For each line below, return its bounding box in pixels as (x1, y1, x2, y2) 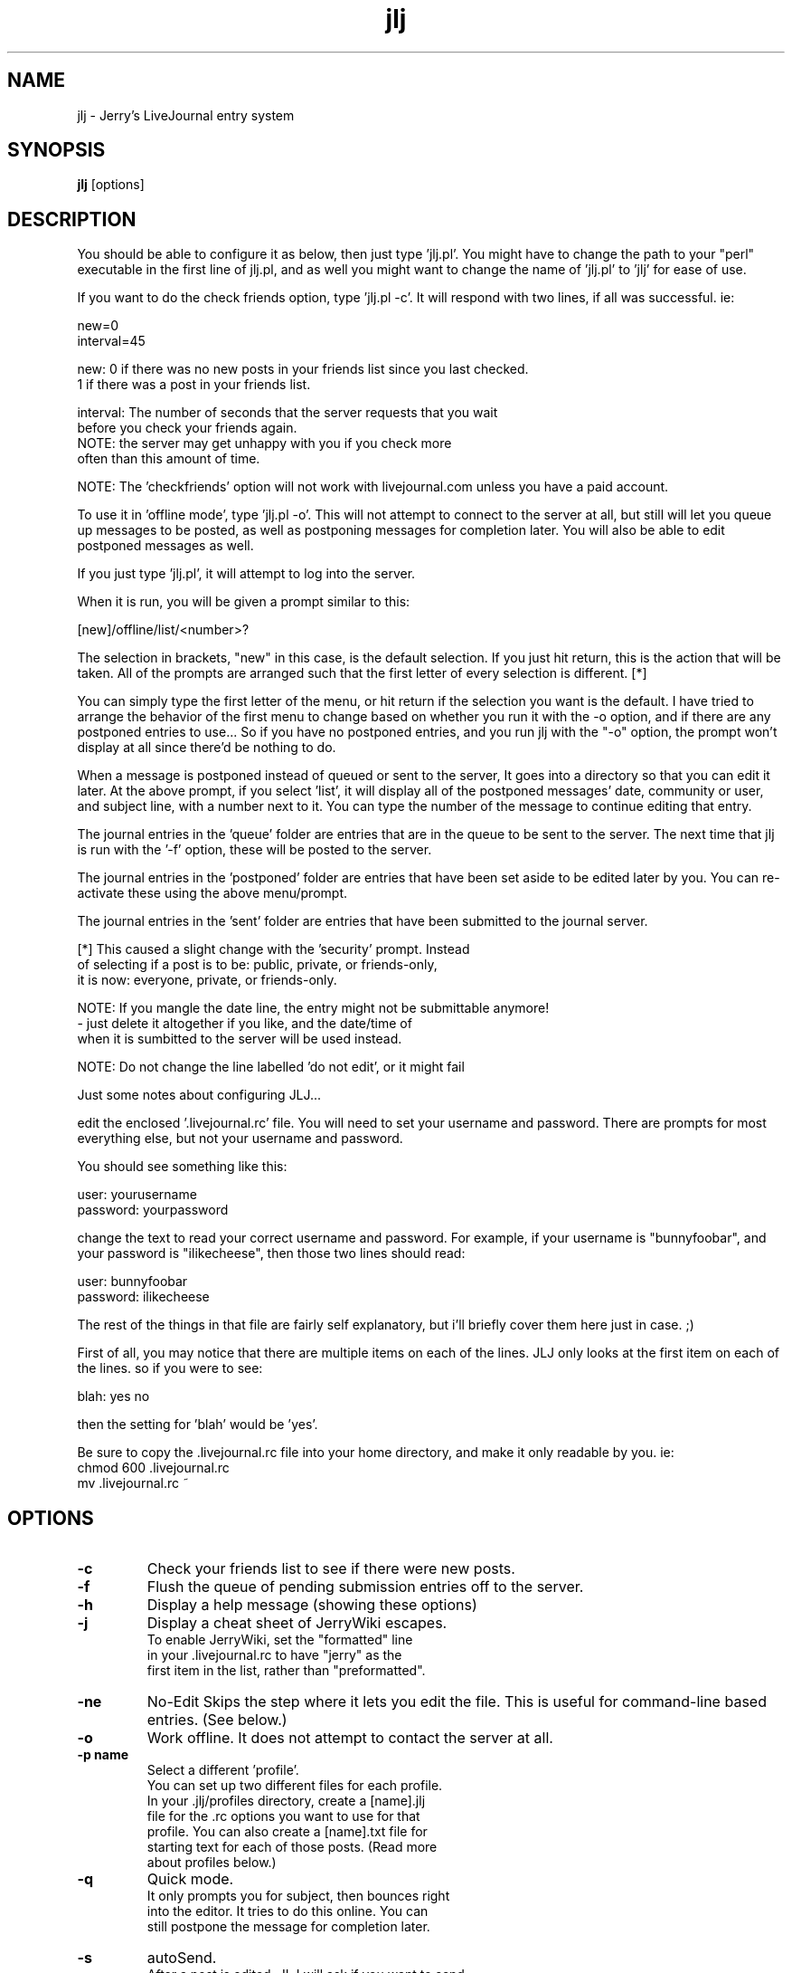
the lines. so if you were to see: (77, 1360, 263, 1377)
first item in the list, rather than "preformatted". (146, 1663, 426, 1679)
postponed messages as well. (77, 538, 254, 554)
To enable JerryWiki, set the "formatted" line (146, 1632, 413, 1648)
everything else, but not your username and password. (77, 1130, 403, 1147)
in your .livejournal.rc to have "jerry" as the (146, 1647, 402, 1663)
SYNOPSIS (7, 138, 106, 162)
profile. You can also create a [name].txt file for (146, 1824, 428, 1840)
